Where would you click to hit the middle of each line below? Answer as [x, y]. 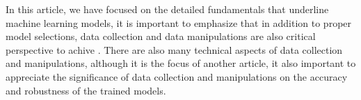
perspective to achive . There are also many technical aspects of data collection [174, 49]
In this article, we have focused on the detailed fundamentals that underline [167, 9]
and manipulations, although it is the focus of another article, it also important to [181, 63]
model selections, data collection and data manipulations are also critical [161, 36]
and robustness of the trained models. [86, 90]
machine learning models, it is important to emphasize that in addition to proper [179, 22]
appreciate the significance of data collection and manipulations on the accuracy [177, 76]
